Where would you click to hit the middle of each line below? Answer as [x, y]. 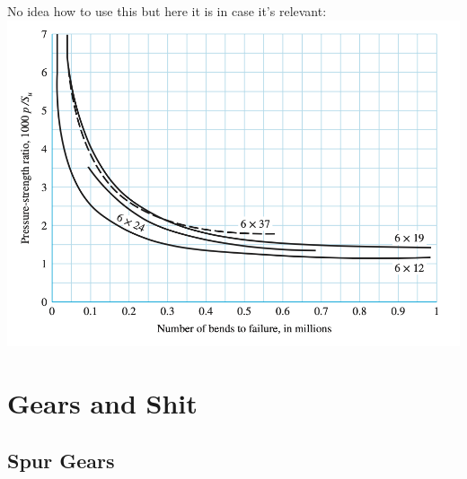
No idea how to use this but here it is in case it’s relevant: [167, 11]
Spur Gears [61, 460]
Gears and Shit [102, 403]
